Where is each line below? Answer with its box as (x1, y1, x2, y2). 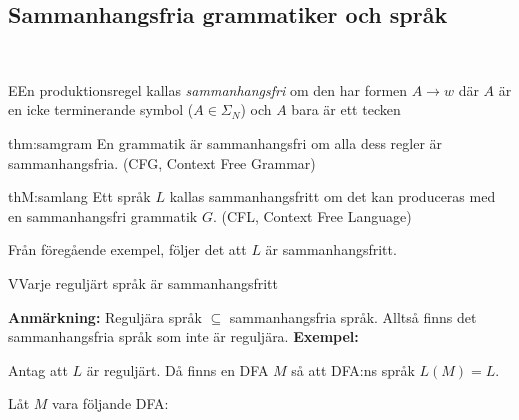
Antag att (8, 359, 68, 380)
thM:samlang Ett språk (8, 186, 151, 207)
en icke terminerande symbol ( (8, 99, 194, 120)
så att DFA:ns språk (291, 359, 415, 380)
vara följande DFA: (52, 393, 169, 414)
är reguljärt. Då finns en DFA (86, 359, 269, 380)
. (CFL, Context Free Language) (212, 205, 412, 226)
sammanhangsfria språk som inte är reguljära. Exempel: (8, 326, 359, 347)
